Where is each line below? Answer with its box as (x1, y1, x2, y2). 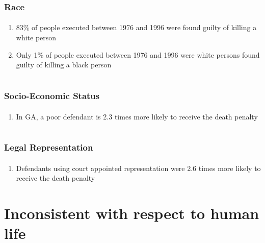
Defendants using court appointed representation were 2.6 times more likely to (16, 162, 261, 173)
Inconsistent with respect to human (4, 203, 259, 224)
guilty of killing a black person (16, 59, 112, 70)
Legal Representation (4, 141, 93, 154)
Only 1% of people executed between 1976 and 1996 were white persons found (16, 49, 260, 60)
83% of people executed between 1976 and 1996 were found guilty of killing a (16, 22, 257, 33)
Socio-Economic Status (4, 89, 100, 102)
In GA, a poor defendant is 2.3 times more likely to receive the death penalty (16, 111, 258, 121)
